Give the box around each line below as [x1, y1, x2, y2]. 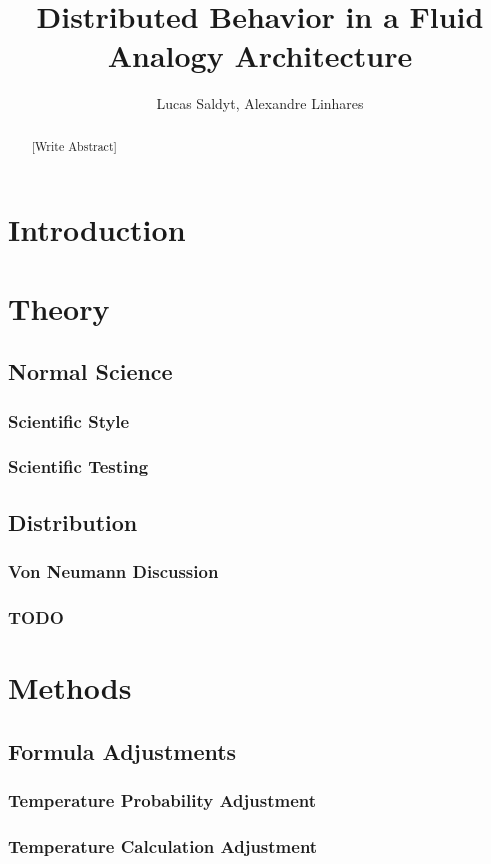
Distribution [8, 506, 138, 537]
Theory [8, 287, 110, 328]
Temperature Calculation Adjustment [8, 833, 318, 858]
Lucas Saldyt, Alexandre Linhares [156, 93, 364, 114]
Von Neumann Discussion [8, 559, 219, 584]
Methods [8, 667, 132, 708]
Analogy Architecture [107, 35, 413, 76]
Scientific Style [8, 408, 130, 433]
